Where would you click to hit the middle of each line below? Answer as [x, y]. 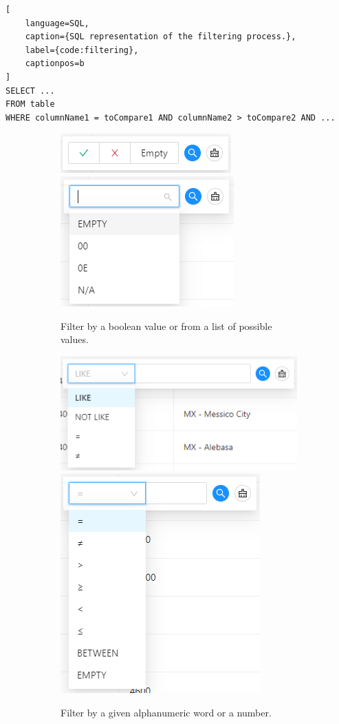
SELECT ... [30, 91]
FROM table [30, 104]
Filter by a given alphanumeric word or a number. [166, 712]
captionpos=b [55, 64]
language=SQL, [57, 23]
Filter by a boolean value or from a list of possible [166, 325]
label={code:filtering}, [82, 50]
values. [75, 339]
